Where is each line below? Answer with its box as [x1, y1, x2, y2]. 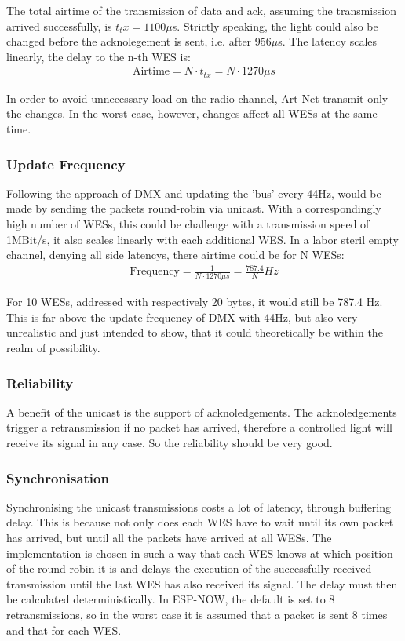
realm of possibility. [6, 339, 100, 355]
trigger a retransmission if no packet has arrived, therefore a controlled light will [6, 419, 392, 435]
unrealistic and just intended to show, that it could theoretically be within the [6, 324, 383, 341]
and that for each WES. [6, 621, 122, 638]
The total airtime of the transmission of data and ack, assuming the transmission [6, 2, 396, 18]
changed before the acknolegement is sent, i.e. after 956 [6, 33, 272, 49]
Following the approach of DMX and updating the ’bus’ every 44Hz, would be [6, 184, 381, 201]
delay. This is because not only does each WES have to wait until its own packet [6, 514, 394, 530]
